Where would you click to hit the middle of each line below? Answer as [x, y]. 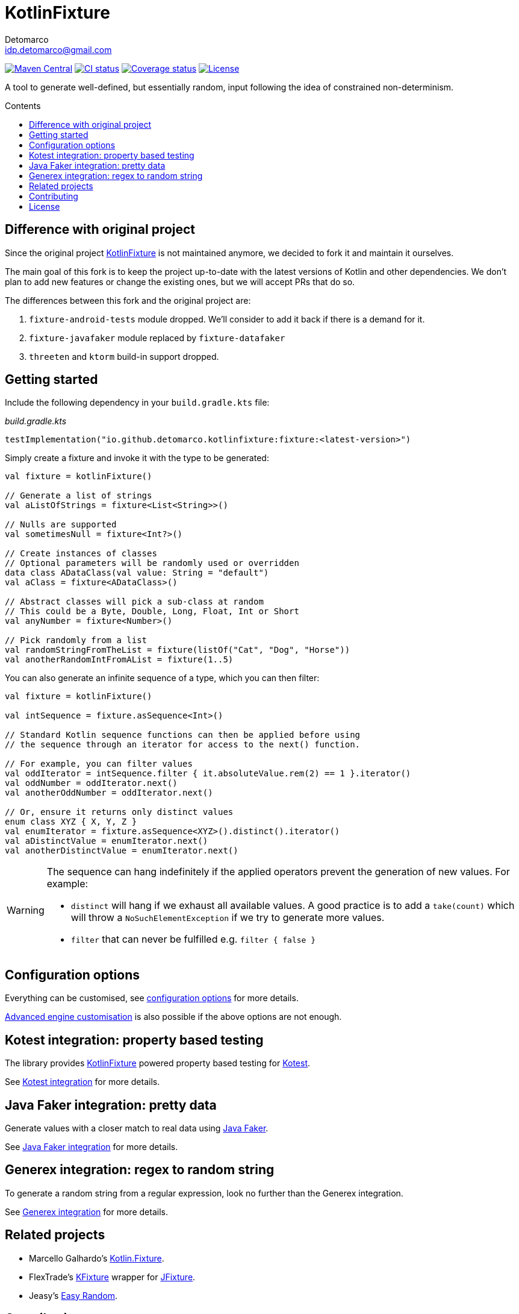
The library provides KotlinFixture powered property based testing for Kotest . [158, 1063]
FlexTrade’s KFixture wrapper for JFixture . [112, 1277]
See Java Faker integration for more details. [92, 1146]
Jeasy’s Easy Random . [73, 1295]
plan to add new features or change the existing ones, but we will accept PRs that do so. [180, 281]
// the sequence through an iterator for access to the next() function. [183, 745]
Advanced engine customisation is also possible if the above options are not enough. [173, 1017]
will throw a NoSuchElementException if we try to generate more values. [228, 918]
